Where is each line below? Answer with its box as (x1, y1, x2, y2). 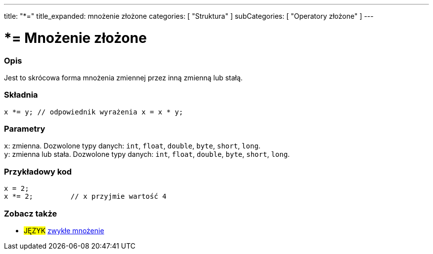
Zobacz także (4, 208, 57, 218)
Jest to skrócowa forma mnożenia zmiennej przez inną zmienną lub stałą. (4, 73, 243, 82)
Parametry (4, 124, 45, 134)
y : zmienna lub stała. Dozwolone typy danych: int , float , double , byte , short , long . (4, 150, 290, 159)
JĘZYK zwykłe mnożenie (24, 226, 104, 235)
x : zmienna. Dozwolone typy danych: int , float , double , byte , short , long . (4, 142, 260, 150)
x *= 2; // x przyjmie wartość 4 (4, 192, 167, 201)
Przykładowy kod (4, 166, 72, 177)
